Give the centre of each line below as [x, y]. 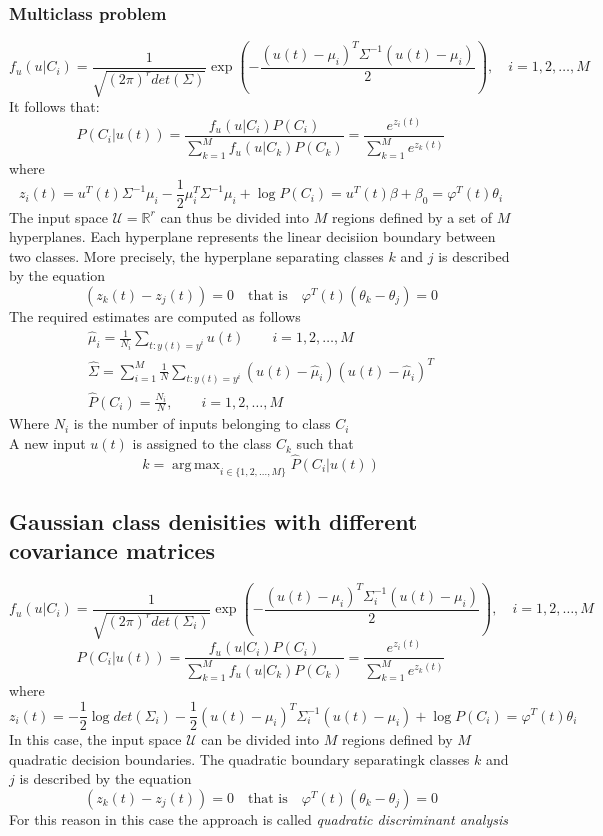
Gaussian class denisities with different [213, 521]
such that [325, 443]
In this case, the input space [95, 739]
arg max [196, 464]
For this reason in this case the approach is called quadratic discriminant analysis [258, 818]
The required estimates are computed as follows [155, 316]
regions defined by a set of [412, 216]
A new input [47, 443]
